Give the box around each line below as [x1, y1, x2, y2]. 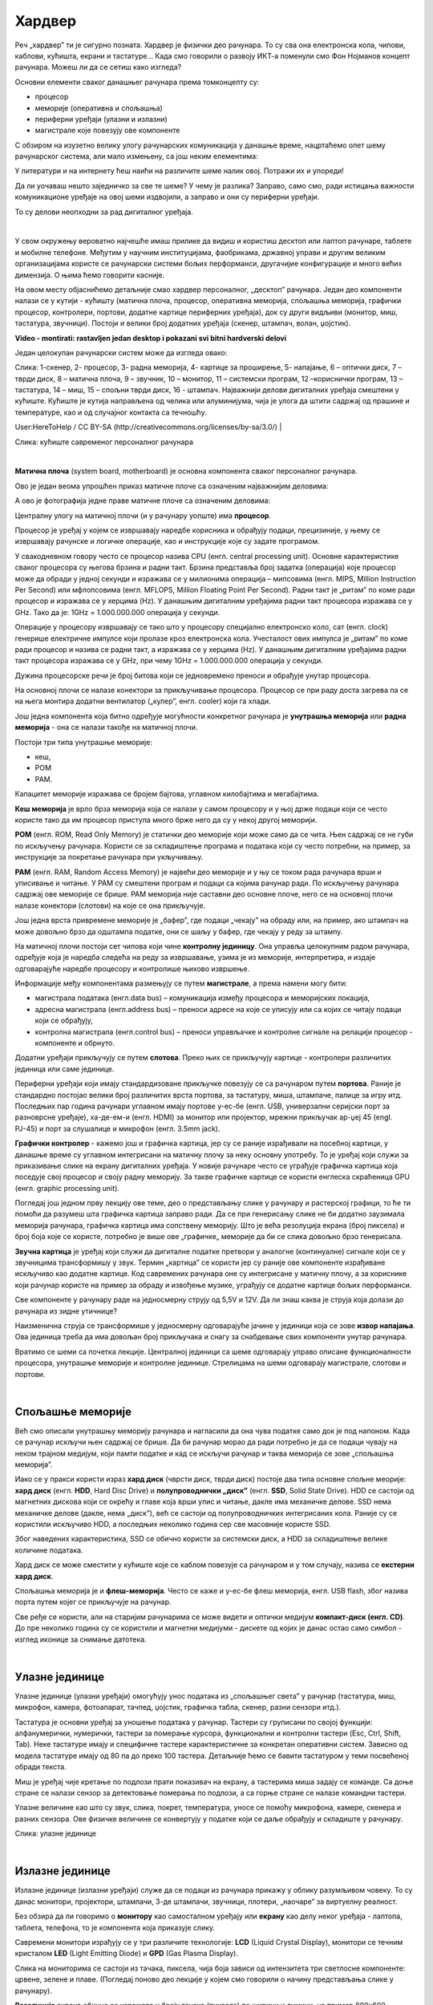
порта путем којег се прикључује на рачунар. [14, 1597, 172, 1607]
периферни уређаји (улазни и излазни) [34, 114, 168, 124]
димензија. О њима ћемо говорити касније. [14, 269, 164, 280]
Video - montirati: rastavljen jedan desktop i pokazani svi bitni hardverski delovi [14, 333, 287, 342]
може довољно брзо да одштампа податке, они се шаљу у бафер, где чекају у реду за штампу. [14, 926, 343, 936]
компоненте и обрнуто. [34, 1039, 115, 1048]
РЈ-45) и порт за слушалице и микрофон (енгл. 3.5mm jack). [14, 1124, 221, 1133]
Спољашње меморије [14, 1404, 132, 1419]
